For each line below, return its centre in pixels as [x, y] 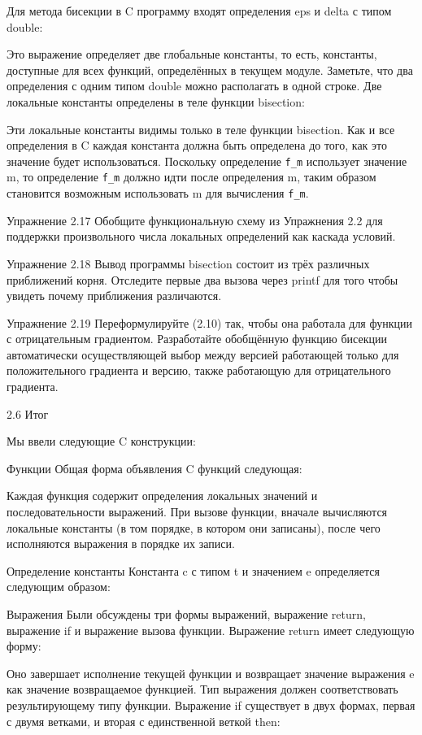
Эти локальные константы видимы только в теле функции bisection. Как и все [201, 129]
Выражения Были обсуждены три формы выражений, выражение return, [186, 614]
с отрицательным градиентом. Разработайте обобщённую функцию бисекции [197, 339]
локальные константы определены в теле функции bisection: [156, 101]
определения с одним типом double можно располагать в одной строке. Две [194, 86]
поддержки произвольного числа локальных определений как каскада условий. [201, 236]
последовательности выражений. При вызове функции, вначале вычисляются [197, 512]
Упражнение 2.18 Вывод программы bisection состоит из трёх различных [188, 263]
